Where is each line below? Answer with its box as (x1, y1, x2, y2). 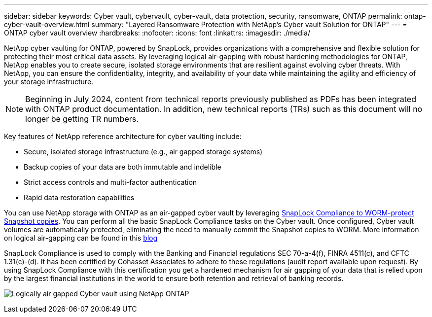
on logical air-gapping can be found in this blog (4, 234, 158, 242)
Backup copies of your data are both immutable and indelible (24, 163, 221, 171)
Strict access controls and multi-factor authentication (24, 178, 197, 186)
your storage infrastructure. (4, 77, 94, 86)
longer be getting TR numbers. (25, 114, 139, 124)
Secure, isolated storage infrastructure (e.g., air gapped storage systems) (24, 147, 263, 156)
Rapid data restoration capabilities (24, 193, 135, 202)
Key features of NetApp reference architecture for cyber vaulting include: (4, 132, 242, 141)
